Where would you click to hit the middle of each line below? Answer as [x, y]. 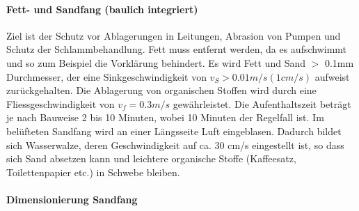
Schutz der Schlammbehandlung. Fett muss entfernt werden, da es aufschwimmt [177, 49]
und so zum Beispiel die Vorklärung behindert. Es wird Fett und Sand [156, 62]
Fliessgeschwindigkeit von [61, 103]
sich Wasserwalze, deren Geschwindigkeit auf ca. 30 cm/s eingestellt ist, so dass [175, 144]
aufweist [332, 76]
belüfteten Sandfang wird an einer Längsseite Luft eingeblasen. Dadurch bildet [174, 131]
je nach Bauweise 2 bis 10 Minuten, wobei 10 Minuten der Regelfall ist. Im [165, 117]
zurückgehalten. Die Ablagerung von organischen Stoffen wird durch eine [161, 90]
